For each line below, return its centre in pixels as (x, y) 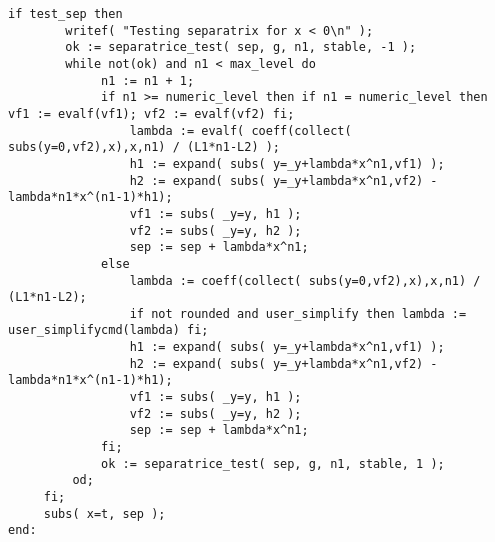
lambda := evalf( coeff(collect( (240, 130)
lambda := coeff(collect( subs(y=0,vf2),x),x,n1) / (305, 280)
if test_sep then (65, 14)
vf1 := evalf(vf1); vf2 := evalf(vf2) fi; (151, 113)
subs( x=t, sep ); (104, 513)
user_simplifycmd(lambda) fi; (108, 330)
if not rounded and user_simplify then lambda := (298, 313)
